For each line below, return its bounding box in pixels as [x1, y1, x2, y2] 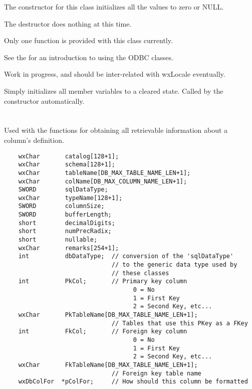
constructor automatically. [4, 95, 85, 106]
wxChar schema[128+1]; [18, 161, 115, 168]
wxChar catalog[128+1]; [18, 152, 119, 160]
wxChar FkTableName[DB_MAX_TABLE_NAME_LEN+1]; [18, 361, 198, 368]
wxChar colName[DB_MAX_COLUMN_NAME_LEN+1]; [18, 177, 187, 185]
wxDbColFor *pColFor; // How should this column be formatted [18, 378, 248, 385]
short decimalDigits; [18, 219, 115, 227]
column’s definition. [4, 134, 64, 145]
